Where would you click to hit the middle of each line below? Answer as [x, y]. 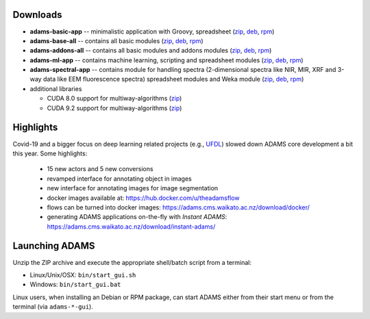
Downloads [37, 15]
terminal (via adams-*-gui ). [53, 307]
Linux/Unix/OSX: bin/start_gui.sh [83, 275]
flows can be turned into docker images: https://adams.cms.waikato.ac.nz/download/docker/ [178, 207]
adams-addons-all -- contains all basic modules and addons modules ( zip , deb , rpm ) [151, 51]
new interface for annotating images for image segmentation [133, 188]
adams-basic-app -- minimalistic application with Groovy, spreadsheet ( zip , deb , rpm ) [152, 31]
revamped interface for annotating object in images [119, 179]
